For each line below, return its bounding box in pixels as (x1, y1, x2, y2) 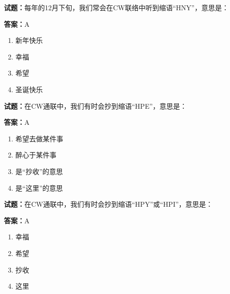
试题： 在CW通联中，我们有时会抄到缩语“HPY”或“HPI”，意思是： (4, 199, 213, 209)
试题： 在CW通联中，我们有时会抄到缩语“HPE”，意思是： (4, 100, 187, 111)
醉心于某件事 (15, 150, 57, 160)
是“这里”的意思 (15, 182, 63, 193)
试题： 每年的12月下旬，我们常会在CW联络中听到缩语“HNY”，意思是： (4, 2, 229, 12)
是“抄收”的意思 (15, 166, 63, 176)
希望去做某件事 (15, 133, 63, 143)
